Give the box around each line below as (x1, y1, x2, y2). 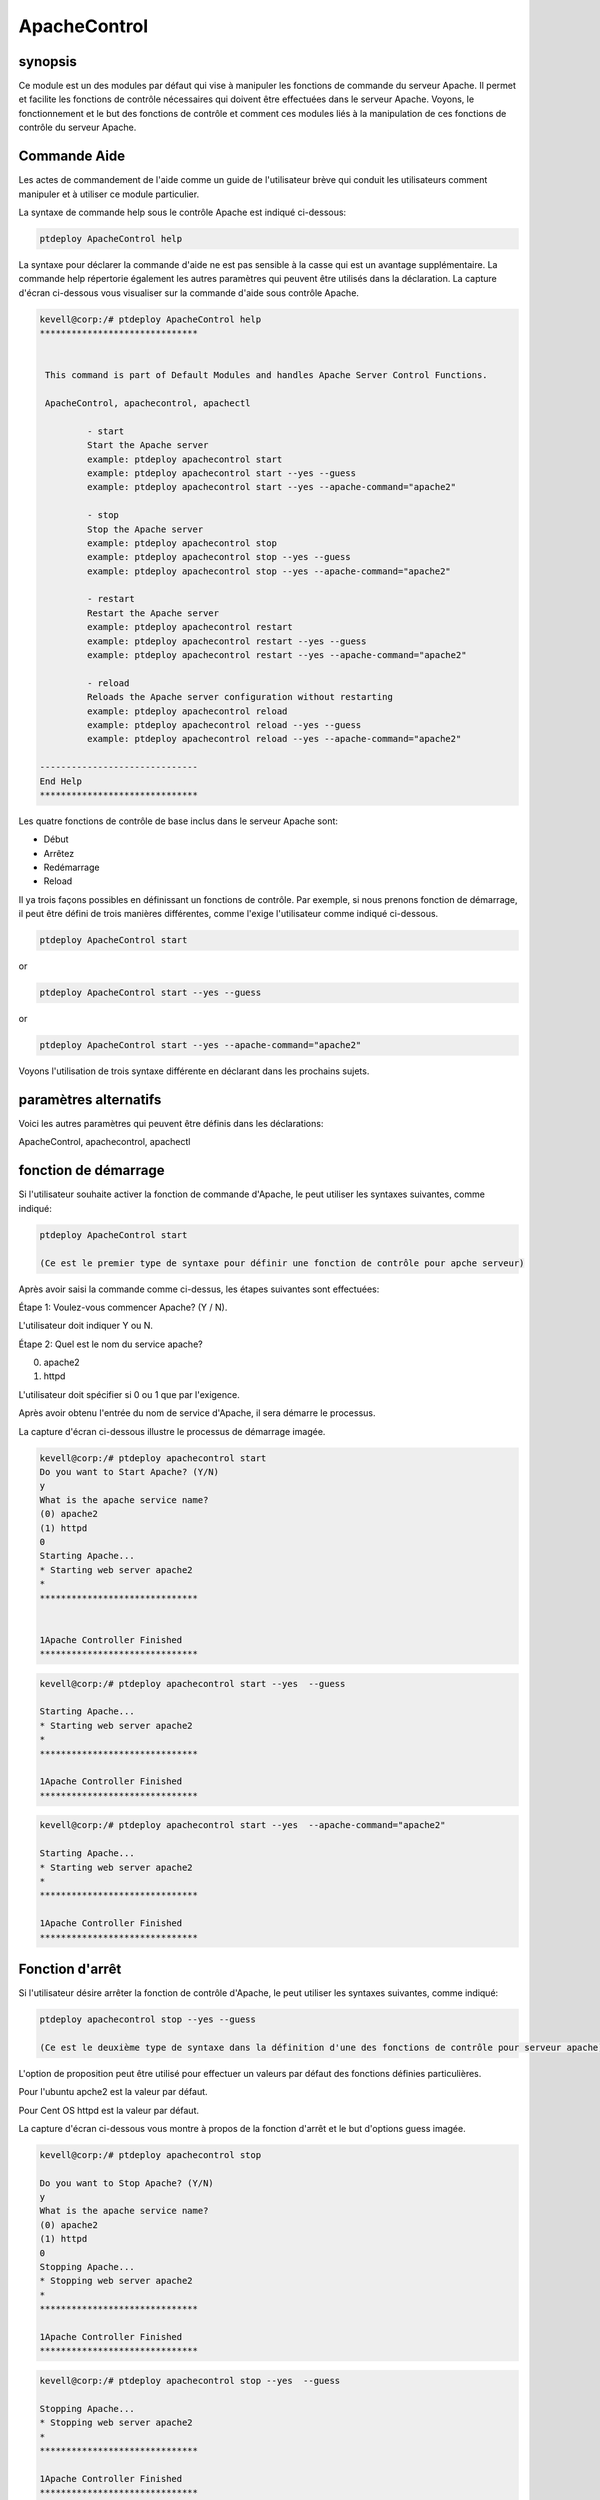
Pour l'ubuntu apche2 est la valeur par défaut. (18, 2086, 209, 2098)
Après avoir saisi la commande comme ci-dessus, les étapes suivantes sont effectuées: (18, 1283, 380, 1295)
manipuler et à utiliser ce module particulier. (18, 188, 200, 200)
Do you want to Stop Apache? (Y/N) (39, 2177, 214, 2189)
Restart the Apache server (86, 607, 220, 619)
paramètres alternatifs (18, 1091, 162, 1108)
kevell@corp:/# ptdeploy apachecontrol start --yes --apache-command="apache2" (39, 1820, 446, 1831)
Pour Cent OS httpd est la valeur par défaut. (18, 2104, 200, 2116)
